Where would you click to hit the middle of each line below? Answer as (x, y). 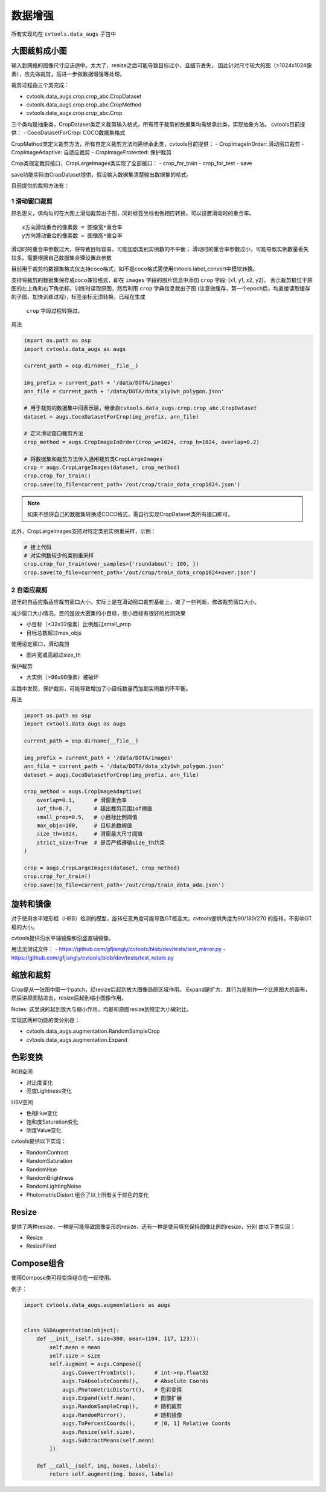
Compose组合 (38, 1264)
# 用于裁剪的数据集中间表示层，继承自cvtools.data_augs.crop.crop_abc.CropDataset (140, 408)
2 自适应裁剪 (29, 590)
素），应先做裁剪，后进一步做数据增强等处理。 (68, 74)
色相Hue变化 (42, 1113)
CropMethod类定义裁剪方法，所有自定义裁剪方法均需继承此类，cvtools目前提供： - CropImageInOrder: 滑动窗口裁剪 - (158, 144)
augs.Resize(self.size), (99, 1432)
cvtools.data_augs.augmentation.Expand (77, 1039)
